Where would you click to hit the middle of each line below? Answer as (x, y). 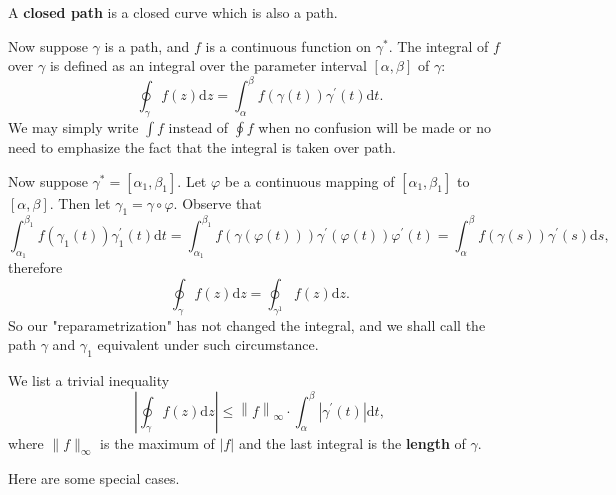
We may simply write (73, 127)
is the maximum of (157, 442)
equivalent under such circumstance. (208, 344)
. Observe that (217, 202)
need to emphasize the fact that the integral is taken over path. (202, 147)
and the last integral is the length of (352, 442)
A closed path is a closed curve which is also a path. (173, 12)
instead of (198, 127)
